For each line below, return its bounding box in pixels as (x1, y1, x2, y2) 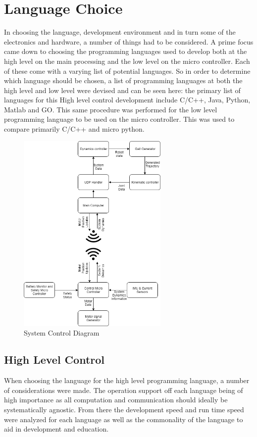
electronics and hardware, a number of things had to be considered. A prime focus (4, 36, 254, 47)
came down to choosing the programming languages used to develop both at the (4, 46, 247, 56)
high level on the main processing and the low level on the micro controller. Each (4, 55, 250, 66)
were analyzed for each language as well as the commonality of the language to (4, 414, 243, 424)
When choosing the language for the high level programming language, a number (4, 375, 250, 386)
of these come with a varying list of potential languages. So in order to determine (4, 65, 251, 76)
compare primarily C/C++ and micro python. (4, 124, 145, 134)
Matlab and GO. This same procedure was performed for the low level (4, 104, 217, 114)
